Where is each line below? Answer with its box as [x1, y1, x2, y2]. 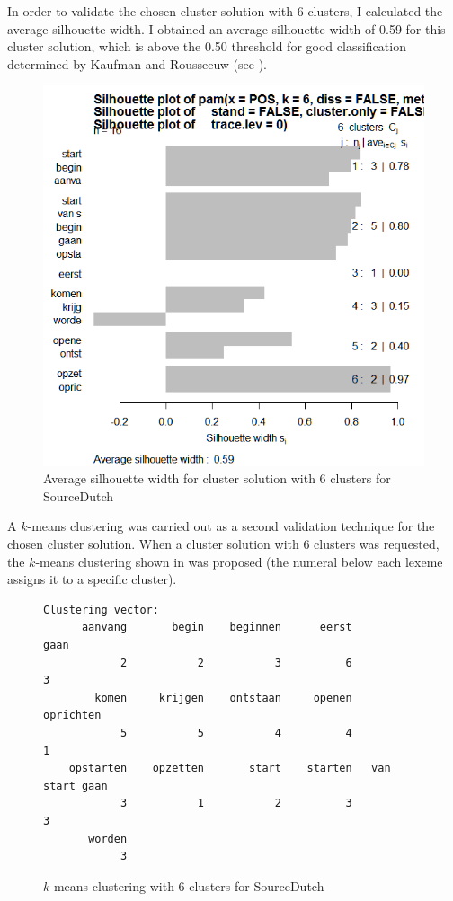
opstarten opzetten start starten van [68, 762, 391, 775]
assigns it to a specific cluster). [7, 570, 177, 588]
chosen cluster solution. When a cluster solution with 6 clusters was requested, [7, 534, 440, 553]
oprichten [43, 709, 102, 722]
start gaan [43, 779, 108, 792]
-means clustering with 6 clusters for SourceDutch [49, 876, 324, 895]
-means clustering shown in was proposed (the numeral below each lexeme [35, 552, 443, 570]
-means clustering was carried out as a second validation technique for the [27, 517, 435, 535]
